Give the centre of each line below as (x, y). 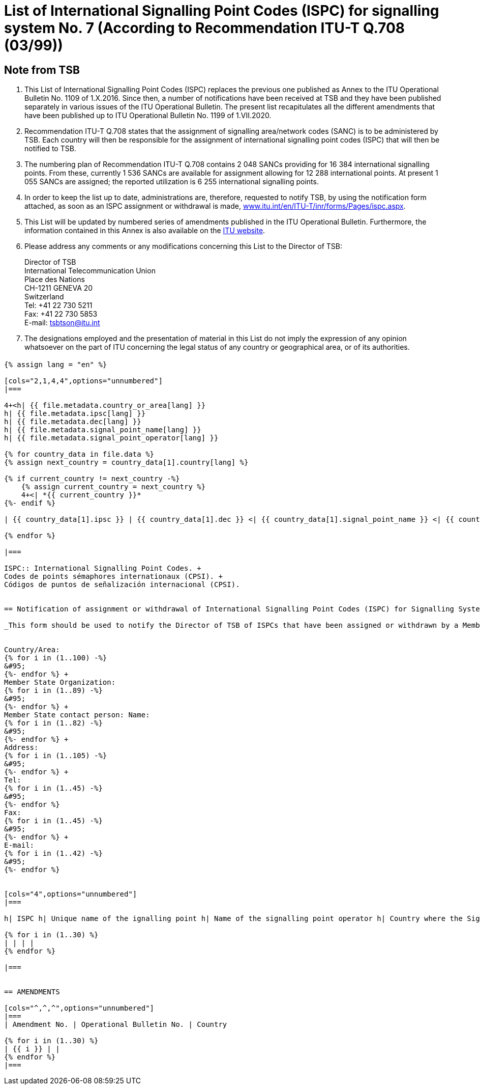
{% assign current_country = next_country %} (113, 486)
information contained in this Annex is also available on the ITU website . (145, 231)
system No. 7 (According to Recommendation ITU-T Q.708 (205, 28)
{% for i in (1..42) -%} (53, 853)
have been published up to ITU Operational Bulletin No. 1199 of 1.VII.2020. (148, 116)
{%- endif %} (30, 503)
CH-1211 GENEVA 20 (59, 288)
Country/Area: (32, 649)
